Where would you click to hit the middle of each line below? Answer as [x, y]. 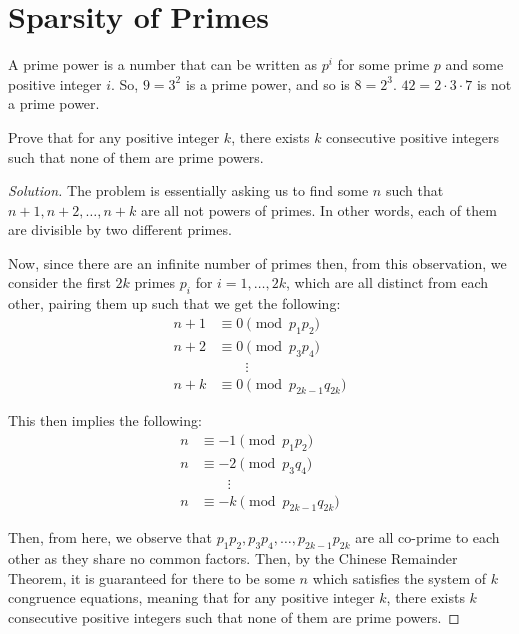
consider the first [59, 282]
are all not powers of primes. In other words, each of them [318, 209]
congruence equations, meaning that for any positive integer [191, 597]
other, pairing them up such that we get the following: [174, 303]
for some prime [383, 64]
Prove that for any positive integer [114, 136]
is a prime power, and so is [267, 83]
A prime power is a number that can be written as [163, 64]
